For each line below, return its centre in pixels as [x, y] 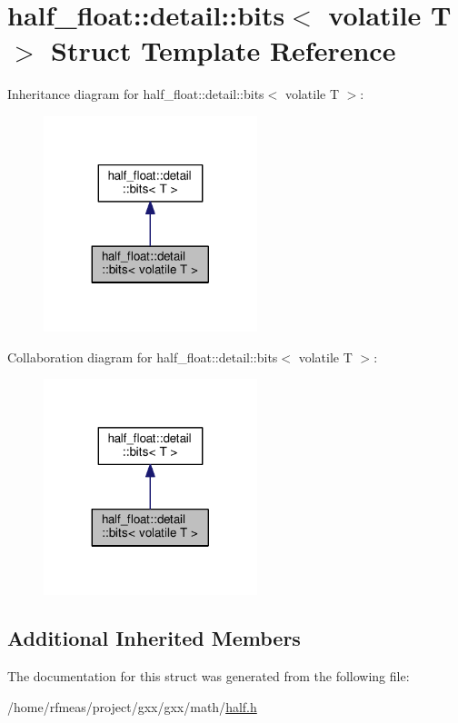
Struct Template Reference [224, 50]
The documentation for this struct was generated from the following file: [209, 676]
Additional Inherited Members [154, 638]
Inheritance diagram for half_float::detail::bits [136, 94]
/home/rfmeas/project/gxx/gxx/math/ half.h [132, 706]
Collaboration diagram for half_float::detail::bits [143, 357]
